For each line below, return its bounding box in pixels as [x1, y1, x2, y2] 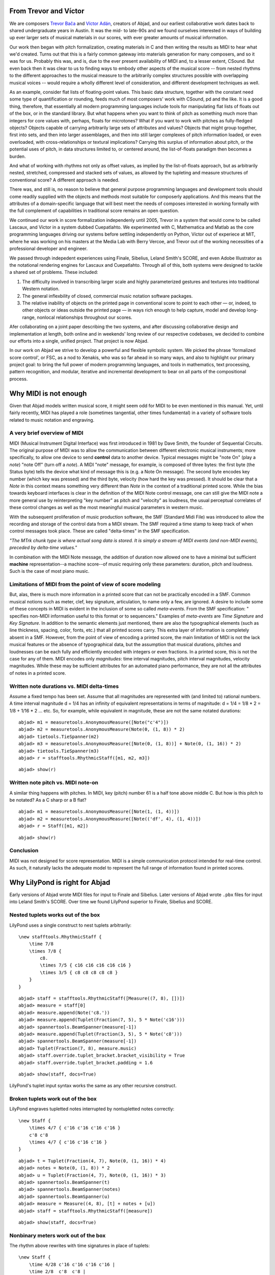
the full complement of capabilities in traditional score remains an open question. [9, 208, 179, 214]
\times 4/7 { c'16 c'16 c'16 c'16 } [29, 1125, 121, 1131]
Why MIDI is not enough [9, 389, 87, 398]
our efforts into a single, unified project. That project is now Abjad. [9, 338, 149, 344]
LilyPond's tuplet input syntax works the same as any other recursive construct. [9, 1083, 177, 1089]
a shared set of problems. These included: [9, 269, 99, 275]
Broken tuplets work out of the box [9, 1095, 97, 1103]
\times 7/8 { [29, 948, 62, 954]
